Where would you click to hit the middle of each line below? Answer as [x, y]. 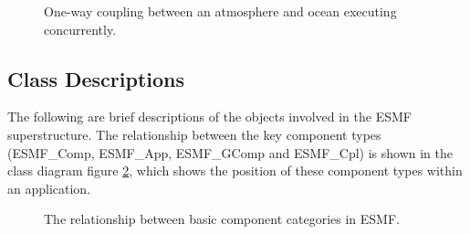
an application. [49, 188]
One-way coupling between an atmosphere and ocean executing [220, 11]
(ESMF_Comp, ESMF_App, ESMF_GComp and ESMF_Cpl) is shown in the [230, 152]
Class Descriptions [96, 78]
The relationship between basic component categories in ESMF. [222, 219]
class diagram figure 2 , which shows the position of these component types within [235, 170]
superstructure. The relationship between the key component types [194, 134]
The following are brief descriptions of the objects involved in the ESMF [209, 117]
